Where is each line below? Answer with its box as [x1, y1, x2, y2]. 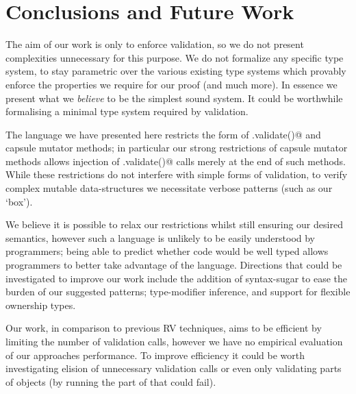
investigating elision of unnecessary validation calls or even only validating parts [5, 361, 342, 375]
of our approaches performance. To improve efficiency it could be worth [5, 347, 305, 362]
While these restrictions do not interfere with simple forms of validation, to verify [5, 167, 348, 182]
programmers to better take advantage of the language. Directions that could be [5, 258, 342, 272]
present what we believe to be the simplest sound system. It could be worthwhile [5, 90, 343, 105]
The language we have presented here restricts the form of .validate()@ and [5, 127, 321, 141]
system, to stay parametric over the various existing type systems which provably [5, 64, 346, 78]
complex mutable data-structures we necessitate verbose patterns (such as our [5, 181, 333, 195]
